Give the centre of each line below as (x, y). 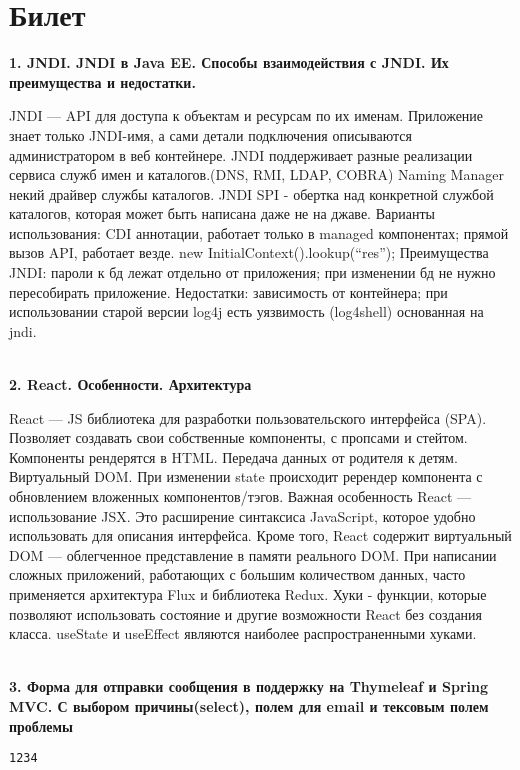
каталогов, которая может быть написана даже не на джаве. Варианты (222, 213)
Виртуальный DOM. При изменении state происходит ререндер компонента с (246, 476)
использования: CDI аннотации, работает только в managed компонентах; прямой (259, 232)
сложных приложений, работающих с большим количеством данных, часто (237, 574)
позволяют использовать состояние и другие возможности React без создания (246, 613)
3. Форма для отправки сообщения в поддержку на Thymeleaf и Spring (248, 686)
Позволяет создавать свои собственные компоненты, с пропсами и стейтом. (238, 437)
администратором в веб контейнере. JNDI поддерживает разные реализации (241, 154)
